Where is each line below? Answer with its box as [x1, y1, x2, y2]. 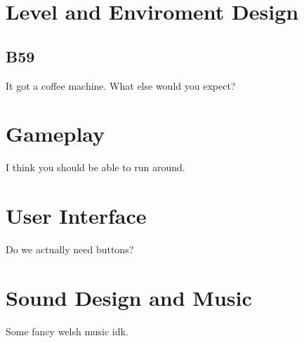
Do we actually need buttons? [6, 242, 134, 257]
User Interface [6, 201, 147, 230]
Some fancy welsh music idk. [6, 323, 128, 338]
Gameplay [6, 119, 105, 148]
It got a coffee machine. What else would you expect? [6, 78, 236, 93]
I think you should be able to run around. [6, 160, 185, 175]
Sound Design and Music [6, 283, 252, 311]
